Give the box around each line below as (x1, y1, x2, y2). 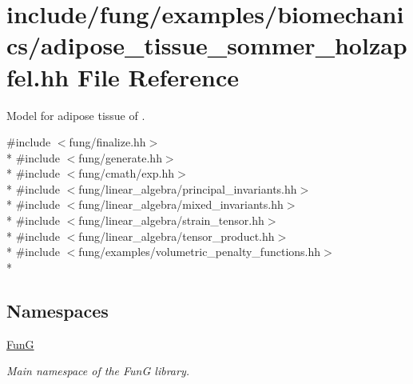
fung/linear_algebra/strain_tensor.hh (78, 212, 264, 229)
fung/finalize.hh (69, 134, 146, 150)
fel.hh (6, 60, 69, 93)
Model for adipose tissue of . (6, 106, 145, 123)
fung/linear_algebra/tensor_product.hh (78, 227, 275, 244)
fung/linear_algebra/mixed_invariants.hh (78, 196, 284, 213)
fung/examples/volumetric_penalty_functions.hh (78, 243, 321, 260)
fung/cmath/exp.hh (78, 165, 175, 182)
